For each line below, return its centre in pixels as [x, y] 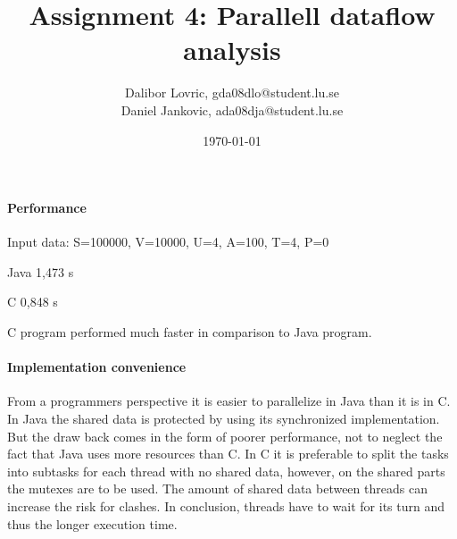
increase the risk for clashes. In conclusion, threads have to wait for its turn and [226, 506]
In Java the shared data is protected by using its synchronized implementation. [224, 419]
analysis [232, 50]
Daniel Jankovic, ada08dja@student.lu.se [232, 109]
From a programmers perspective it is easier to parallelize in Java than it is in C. [229, 401]
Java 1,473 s [41, 271]
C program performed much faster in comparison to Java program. [190, 332]
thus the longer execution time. [92, 523]
